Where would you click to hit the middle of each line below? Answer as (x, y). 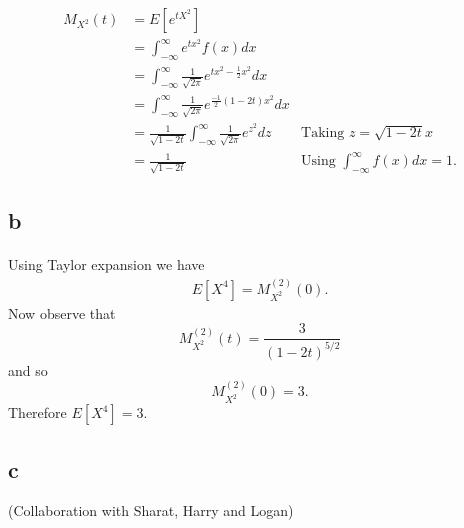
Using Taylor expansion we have (106, 264)
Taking (323, 133)
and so (28, 369)
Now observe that (62, 312)
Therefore (37, 412)
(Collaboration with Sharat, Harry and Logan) (151, 510)
